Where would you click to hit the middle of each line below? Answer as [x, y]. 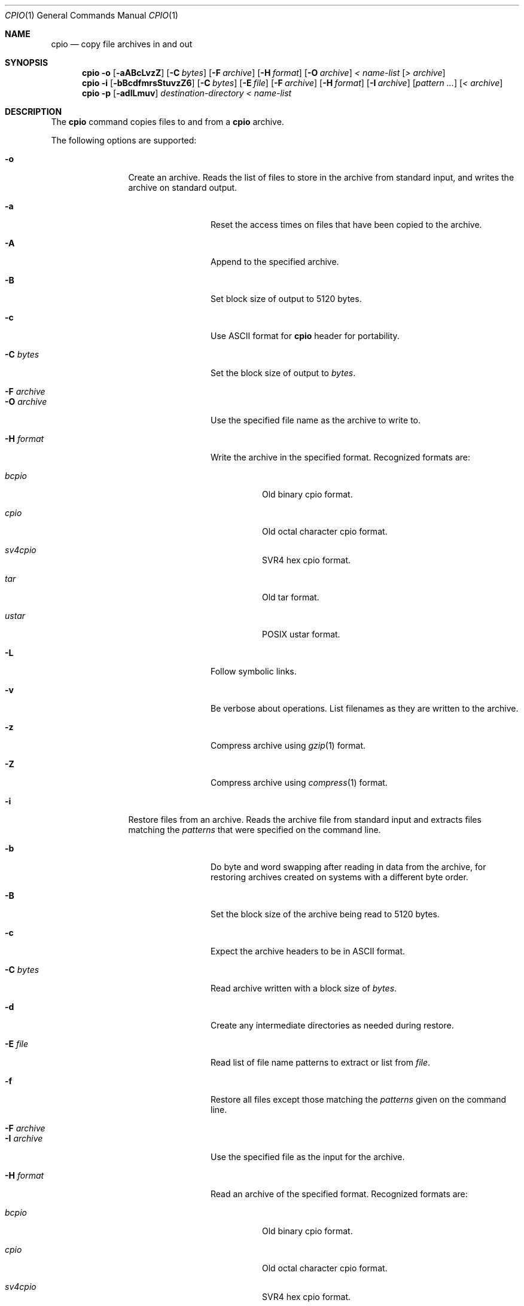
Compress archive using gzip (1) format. [288, 745]
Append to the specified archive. [275, 262]
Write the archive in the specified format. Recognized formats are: [340, 457]
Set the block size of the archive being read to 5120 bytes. [325, 914]
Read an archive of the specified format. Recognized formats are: [339, 1194]
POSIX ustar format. [301, 634]
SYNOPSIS [27, 62]
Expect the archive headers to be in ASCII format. [308, 951]
